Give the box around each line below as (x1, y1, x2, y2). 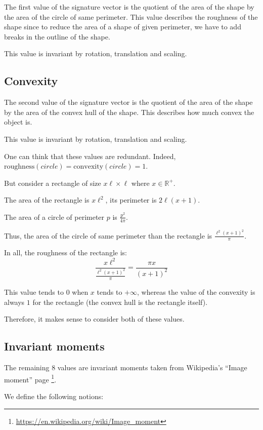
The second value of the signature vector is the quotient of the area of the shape (4, 97, 253, 107)
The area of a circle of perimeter (4, 211, 105, 222)
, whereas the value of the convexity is (137, 287, 255, 297)
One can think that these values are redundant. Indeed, (4, 150, 176, 161)
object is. (4, 116, 32, 127)
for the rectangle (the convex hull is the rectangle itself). (32, 296, 208, 307)
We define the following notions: (4, 390, 104, 401)
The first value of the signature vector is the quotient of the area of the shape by (4, 2, 254, 12)
